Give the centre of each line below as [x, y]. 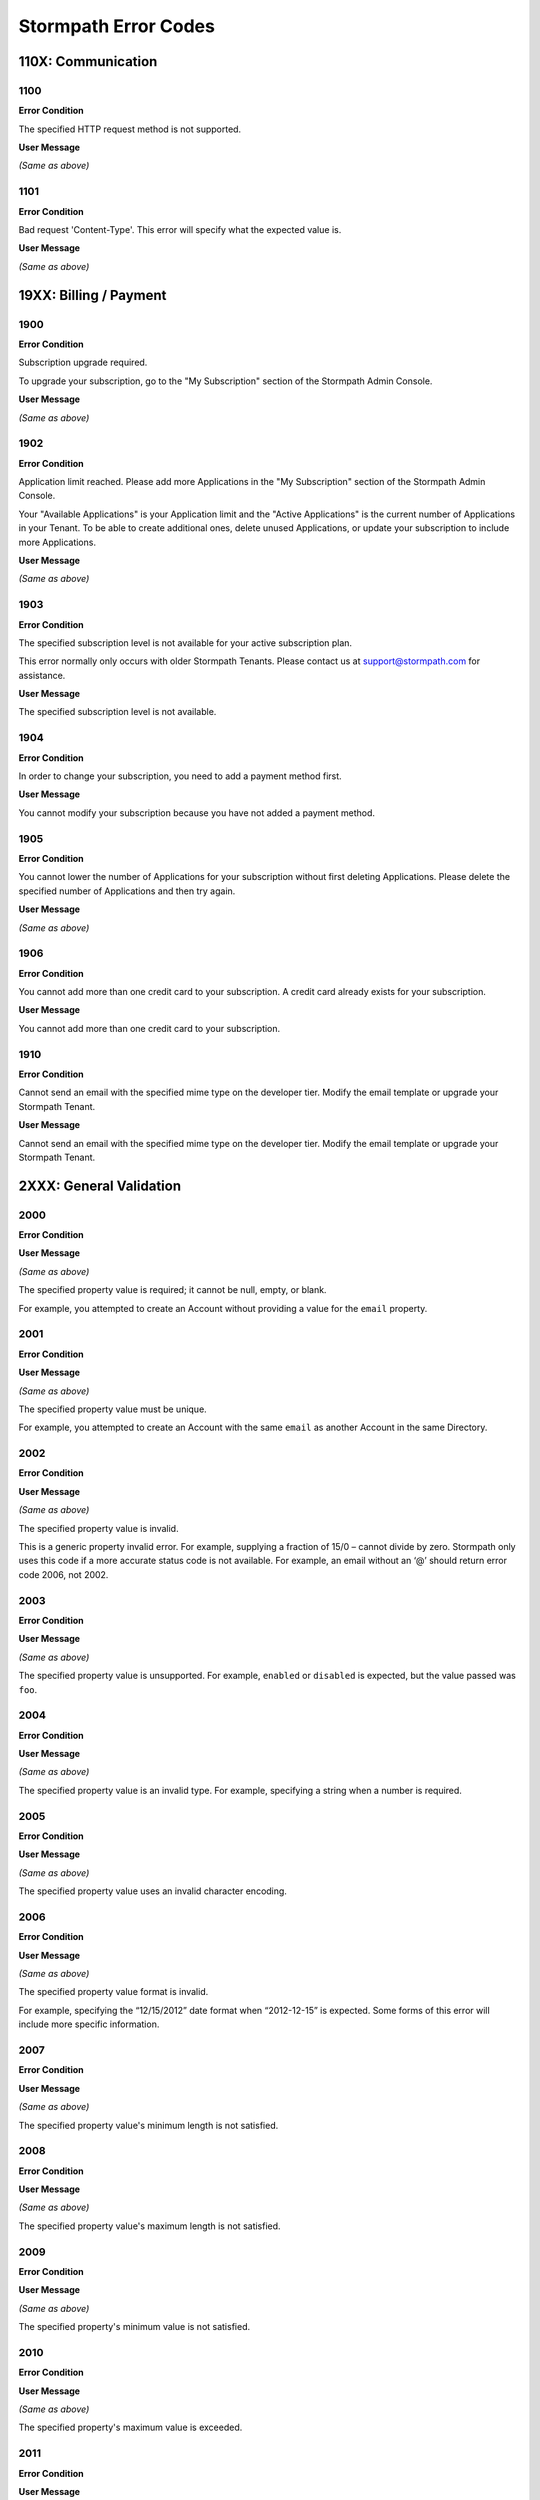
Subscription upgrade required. [83, 362]
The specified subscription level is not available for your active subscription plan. [185, 642]
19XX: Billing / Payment [92, 295]
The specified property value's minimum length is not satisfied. [148, 2125]
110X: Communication [88, 61]
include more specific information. [89, 2024]
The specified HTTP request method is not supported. [130, 129]
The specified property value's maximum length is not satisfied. [149, 2226]
